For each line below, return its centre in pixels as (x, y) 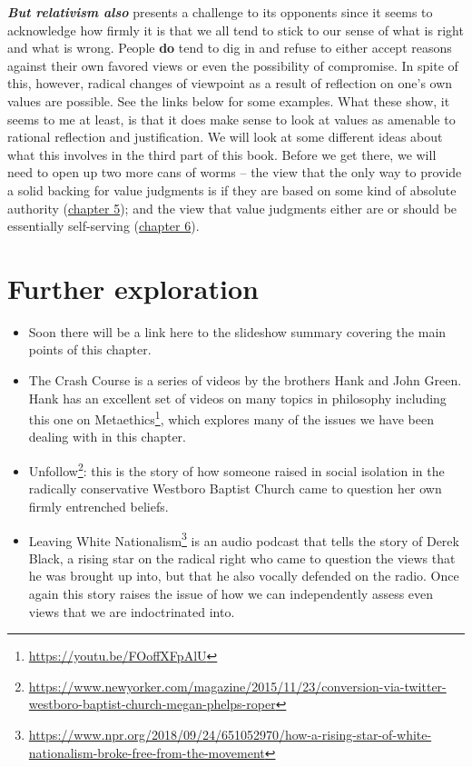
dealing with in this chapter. (107, 437)
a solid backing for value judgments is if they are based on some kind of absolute (232, 189)
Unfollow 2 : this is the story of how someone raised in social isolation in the (236, 469)
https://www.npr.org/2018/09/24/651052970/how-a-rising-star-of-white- (230, 734)
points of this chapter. (90, 349)
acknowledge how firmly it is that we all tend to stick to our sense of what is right (236, 30)
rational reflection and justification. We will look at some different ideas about (225, 137)
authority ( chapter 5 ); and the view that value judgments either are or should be (232, 208)
